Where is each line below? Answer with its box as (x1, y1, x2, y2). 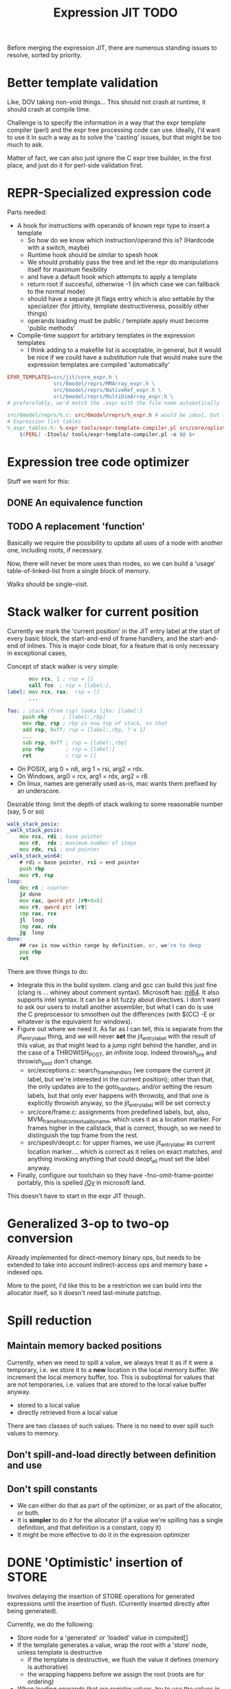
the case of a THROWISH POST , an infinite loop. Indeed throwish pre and (16, 1048, 217, 1058)
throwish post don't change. (16, 1057, 93, 1067)
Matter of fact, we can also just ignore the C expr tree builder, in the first (7, 154, 212, 163)
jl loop (19, 916, 45, 924)
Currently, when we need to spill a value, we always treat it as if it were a (7, 1358, 213, 1367)
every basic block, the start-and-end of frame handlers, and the (7, 634, 188, 643)
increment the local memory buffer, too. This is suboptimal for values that (7, 1373, 215, 1381)
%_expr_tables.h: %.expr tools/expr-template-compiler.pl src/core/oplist (7, 425, 226, 432)
